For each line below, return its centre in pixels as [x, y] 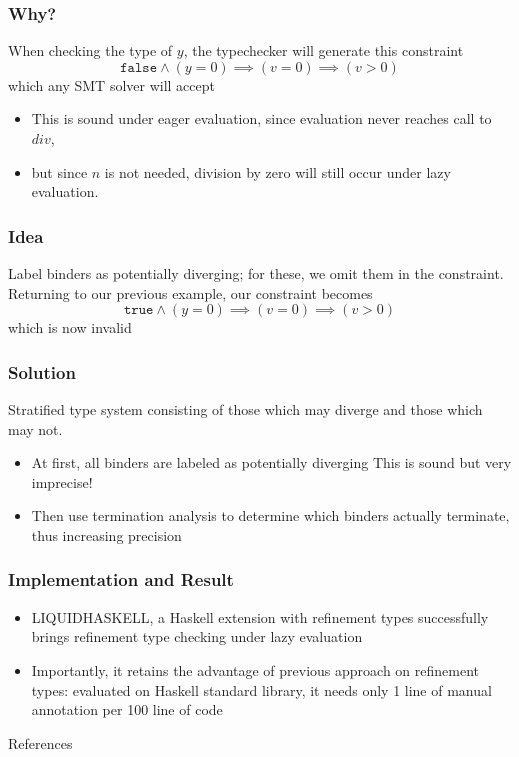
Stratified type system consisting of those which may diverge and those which [245, 409]
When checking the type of [90, 50]
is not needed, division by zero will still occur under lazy [277, 171]
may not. [35, 428]
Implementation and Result [121, 579]
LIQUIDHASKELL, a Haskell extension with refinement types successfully [260, 616]
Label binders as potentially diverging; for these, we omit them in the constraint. [256, 273]
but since [59, 171]
